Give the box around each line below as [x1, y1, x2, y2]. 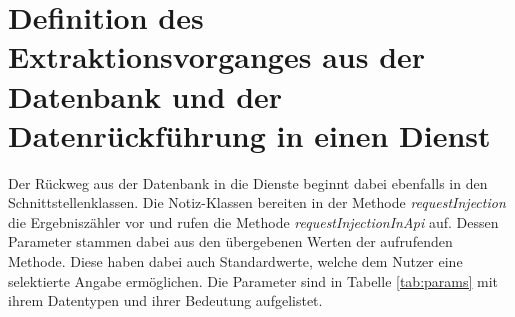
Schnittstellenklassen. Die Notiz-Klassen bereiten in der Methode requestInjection [8, 192, 506, 213]
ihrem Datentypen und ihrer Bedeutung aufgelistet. [8, 290, 323, 311]
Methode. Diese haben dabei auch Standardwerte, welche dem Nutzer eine [8, 251, 463, 272]
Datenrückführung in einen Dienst [8, 114, 491, 155]
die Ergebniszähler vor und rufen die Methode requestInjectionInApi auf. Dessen [8, 211, 499, 232]
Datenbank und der [8, 75, 283, 116]
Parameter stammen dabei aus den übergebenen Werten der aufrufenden [8, 231, 453, 252]
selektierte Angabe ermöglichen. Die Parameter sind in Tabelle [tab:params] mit [8, 270, 499, 291]
